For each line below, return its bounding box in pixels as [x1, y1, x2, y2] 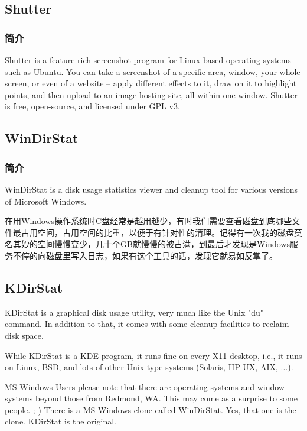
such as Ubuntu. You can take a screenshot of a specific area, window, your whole [5, 65, 301, 77]
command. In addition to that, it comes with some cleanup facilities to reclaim [5, 317, 289, 330]
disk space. [5, 329, 44, 341]
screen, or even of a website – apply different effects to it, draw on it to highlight [5, 77, 297, 89]
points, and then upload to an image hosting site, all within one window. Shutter [5, 88, 298, 101]
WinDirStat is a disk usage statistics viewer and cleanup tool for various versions [5, 183, 298, 195]
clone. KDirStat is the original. [5, 415, 116, 427]
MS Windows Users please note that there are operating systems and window [5, 380, 285, 393]
